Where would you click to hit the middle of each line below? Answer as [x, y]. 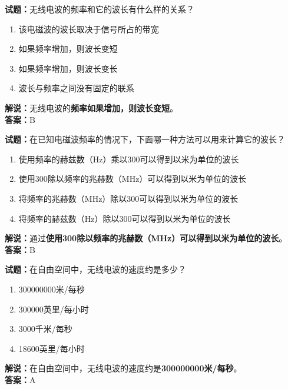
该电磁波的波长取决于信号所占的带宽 [89, 29]
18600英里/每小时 [52, 348]
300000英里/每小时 [54, 309]
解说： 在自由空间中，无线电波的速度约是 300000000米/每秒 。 [123, 368]
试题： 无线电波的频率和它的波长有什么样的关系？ [100, 9]
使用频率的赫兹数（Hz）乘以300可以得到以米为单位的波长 [129, 159]
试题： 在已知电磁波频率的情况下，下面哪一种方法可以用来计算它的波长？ [145, 139]
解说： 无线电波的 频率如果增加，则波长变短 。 [91, 107]
